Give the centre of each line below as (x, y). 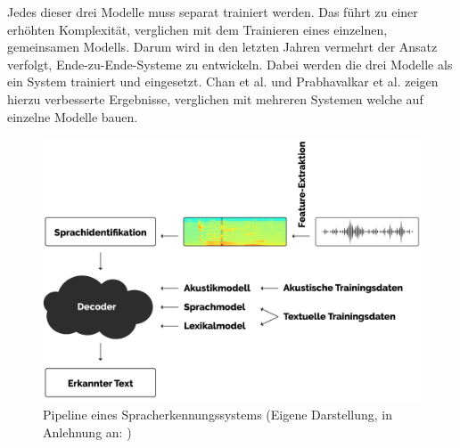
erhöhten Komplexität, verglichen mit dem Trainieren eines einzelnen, (197, 29)
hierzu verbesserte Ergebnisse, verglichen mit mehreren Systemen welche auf (215, 98)
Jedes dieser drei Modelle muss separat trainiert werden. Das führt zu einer (213, 12)
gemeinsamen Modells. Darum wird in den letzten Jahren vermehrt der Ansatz (222, 47)
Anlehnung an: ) (87, 432)
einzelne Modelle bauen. (73, 116)
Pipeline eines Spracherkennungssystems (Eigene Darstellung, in (218, 415)
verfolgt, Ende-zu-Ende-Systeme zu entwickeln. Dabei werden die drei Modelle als (230, 64)
